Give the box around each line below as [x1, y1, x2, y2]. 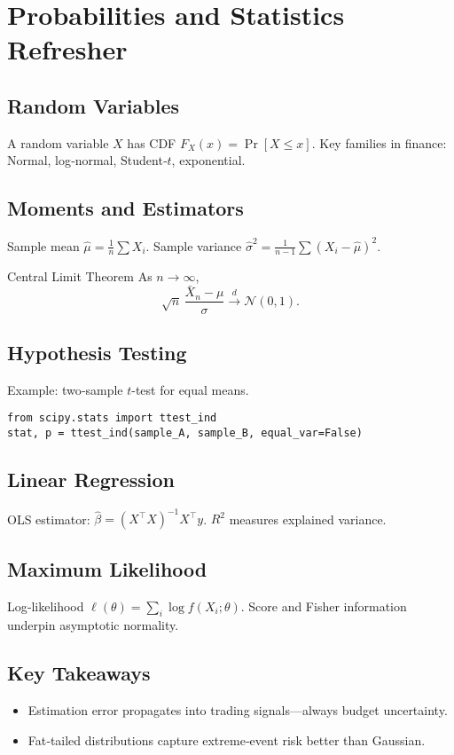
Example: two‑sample [7, 380, 123, 398]
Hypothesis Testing [7, 338, 187, 366]
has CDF [127, 133, 176, 152]
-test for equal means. [131, 380, 249, 398]
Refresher [7, 31, 128, 67]
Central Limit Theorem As [7, 266, 153, 285]
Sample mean [7, 236, 80, 255]
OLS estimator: [7, 509, 90, 528]
